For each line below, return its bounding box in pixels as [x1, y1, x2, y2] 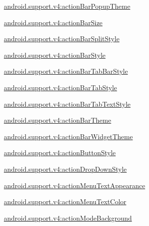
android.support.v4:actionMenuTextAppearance [4, 180, 145, 190]
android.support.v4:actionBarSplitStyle [4, 33, 119, 44]
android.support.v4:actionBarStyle [4, 49, 106, 60]
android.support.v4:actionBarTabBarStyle [4, 66, 128, 76]
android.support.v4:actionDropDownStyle [4, 163, 127, 174]
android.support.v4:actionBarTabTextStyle [4, 98, 131, 109]
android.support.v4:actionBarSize [4, 17, 103, 27]
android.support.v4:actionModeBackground [4, 212, 132, 223]
